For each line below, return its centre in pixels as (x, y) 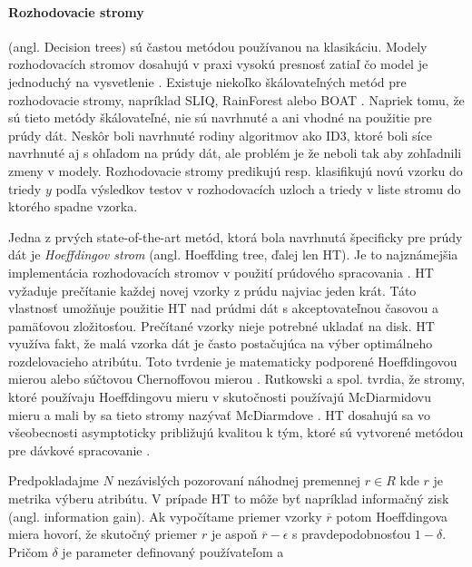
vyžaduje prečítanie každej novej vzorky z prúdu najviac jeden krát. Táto (212, 290)
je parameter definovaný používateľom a (173, 551)
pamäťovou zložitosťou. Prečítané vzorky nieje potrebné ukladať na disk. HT (221, 325)
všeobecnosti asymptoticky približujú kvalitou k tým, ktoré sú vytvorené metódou (236, 432)
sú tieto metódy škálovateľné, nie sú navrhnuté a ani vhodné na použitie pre (220, 117)
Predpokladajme (54, 480)
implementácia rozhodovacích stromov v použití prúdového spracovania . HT (221, 272)
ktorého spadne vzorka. (73, 206)
